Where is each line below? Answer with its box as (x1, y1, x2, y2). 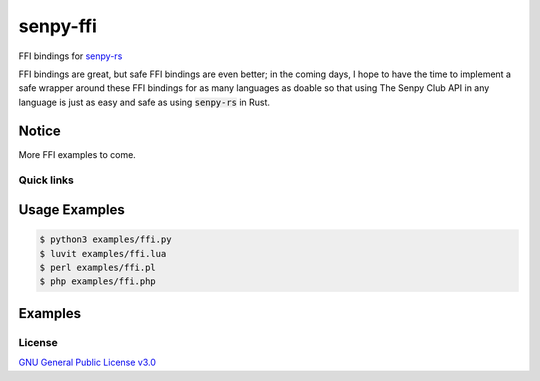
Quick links (18, 173, 75, 187)
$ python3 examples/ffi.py (39, 234, 172, 245)
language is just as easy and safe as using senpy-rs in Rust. (18, 96, 270, 108)
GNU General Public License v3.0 (18, 356, 157, 369)
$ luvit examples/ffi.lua (39, 248, 167, 259)
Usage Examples (18, 201, 125, 218)
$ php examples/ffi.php (39, 276, 157, 287)
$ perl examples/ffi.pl (39, 261, 157, 273)
